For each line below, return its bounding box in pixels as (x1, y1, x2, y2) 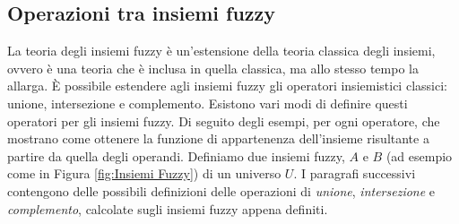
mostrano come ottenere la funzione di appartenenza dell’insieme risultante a (7, 129, 429, 148)
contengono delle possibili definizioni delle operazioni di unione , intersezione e (7, 181, 436, 200)
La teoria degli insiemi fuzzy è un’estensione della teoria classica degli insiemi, (7, 41, 436, 60)
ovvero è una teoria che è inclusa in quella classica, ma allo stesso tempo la (7, 58, 419, 77)
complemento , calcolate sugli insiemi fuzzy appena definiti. (7, 199, 328, 218)
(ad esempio (385, 146, 453, 165)
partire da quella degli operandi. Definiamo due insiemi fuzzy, (7, 146, 345, 165)
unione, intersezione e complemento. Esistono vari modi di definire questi (7, 93, 408, 112)
